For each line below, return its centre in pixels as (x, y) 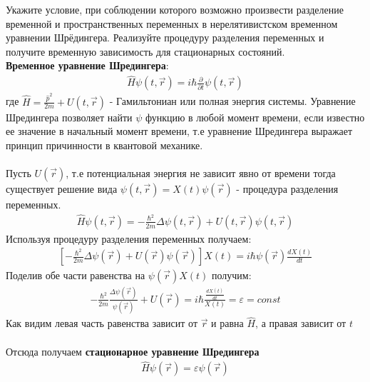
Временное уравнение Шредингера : (87, 65)
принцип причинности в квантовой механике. (104, 145)
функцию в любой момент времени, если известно (255, 117)
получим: (231, 275)
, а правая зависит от (301, 323)
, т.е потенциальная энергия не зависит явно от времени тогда (201, 173)
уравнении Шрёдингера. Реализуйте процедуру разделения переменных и (165, 37)
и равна (227, 323)
